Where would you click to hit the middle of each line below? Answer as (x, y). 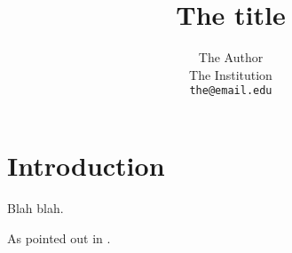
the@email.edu (231, 91)
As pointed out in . (59, 237)
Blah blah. (36, 207)
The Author (231, 57)
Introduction (86, 165)
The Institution (231, 74)
